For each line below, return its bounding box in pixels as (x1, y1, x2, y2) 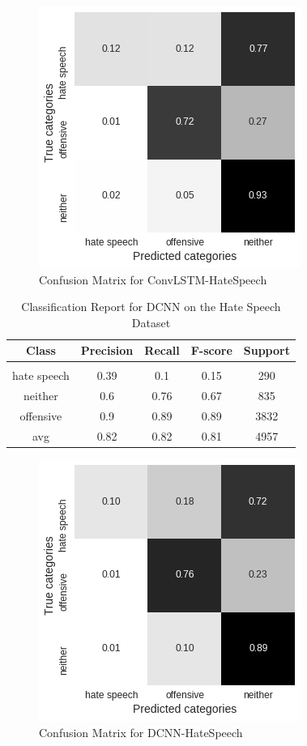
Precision (80, 342, 134, 359)
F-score (190, 342, 232, 359)
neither (23, 387, 58, 404)
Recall (144, 342, 180, 359)
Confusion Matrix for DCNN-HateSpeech (39, 723, 243, 740)
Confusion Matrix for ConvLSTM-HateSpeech (39, 271, 267, 288)
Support (243, 342, 290, 359)
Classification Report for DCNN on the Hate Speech (21, 298, 281, 315)
